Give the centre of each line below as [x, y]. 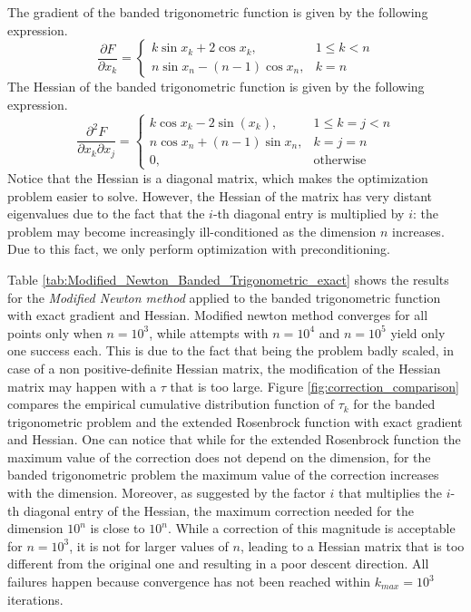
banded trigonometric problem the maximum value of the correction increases [223, 475]
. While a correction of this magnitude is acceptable [311, 528]
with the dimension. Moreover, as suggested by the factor [167, 493]
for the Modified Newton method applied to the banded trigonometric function [224, 297]
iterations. [35, 599]
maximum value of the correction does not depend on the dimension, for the [219, 457]
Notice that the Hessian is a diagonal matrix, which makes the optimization [218, 177]
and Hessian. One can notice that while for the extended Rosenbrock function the [234, 439]
